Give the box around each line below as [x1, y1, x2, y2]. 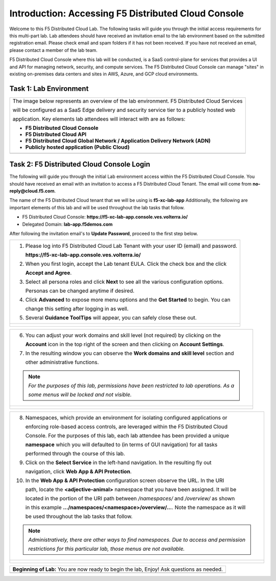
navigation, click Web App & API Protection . [25, 468, 132, 475]
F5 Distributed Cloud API [25, 131, 87, 138]
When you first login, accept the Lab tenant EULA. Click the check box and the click [25, 261, 227, 268]
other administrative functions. [25, 359, 99, 366]
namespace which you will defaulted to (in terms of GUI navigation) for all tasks [25, 441, 218, 448]
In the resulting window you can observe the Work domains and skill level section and [25, 350, 235, 357]
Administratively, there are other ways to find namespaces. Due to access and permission [28, 536, 246, 544]
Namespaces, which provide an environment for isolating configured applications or [25, 414, 227, 422]
